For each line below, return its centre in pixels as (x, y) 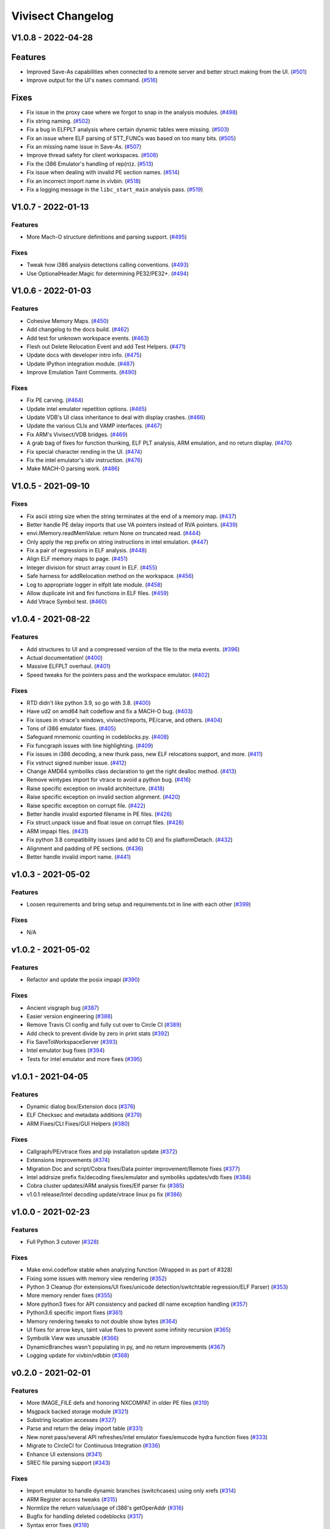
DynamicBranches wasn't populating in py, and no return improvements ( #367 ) (126, 1347)
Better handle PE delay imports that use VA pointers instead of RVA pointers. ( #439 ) (132, 524)
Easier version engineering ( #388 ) (70, 1016)
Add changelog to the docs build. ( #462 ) (78, 330)
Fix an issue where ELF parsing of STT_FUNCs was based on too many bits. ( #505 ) (131, 138)
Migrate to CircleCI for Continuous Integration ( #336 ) (93, 1446)
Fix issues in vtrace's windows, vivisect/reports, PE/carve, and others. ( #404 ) (125, 720)
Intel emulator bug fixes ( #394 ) (66, 1050)
